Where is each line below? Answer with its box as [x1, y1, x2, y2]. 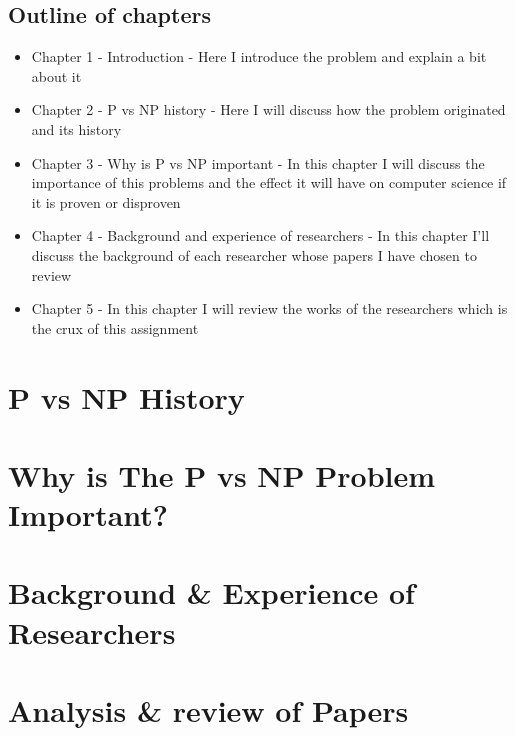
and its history [31, 118, 122, 139]
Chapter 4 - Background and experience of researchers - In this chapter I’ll [31, 225, 490, 246]
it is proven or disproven [31, 191, 181, 212]
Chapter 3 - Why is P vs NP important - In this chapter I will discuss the [31, 152, 485, 173]
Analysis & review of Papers [8, 690, 409, 731]
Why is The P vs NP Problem [8, 454, 436, 495]
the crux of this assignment [31, 317, 199, 338]
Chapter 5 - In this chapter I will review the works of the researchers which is [31, 298, 508, 319]
